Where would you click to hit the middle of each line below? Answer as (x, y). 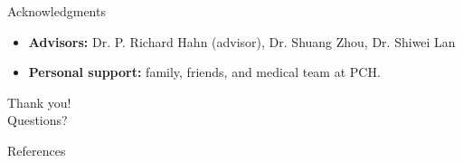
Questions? (38, 120)
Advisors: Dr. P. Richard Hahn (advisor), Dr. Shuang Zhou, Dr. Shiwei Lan (242, 41)
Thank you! (39, 102)
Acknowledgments (57, 11)
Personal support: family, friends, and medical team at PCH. (204, 72)
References (37, 150)
